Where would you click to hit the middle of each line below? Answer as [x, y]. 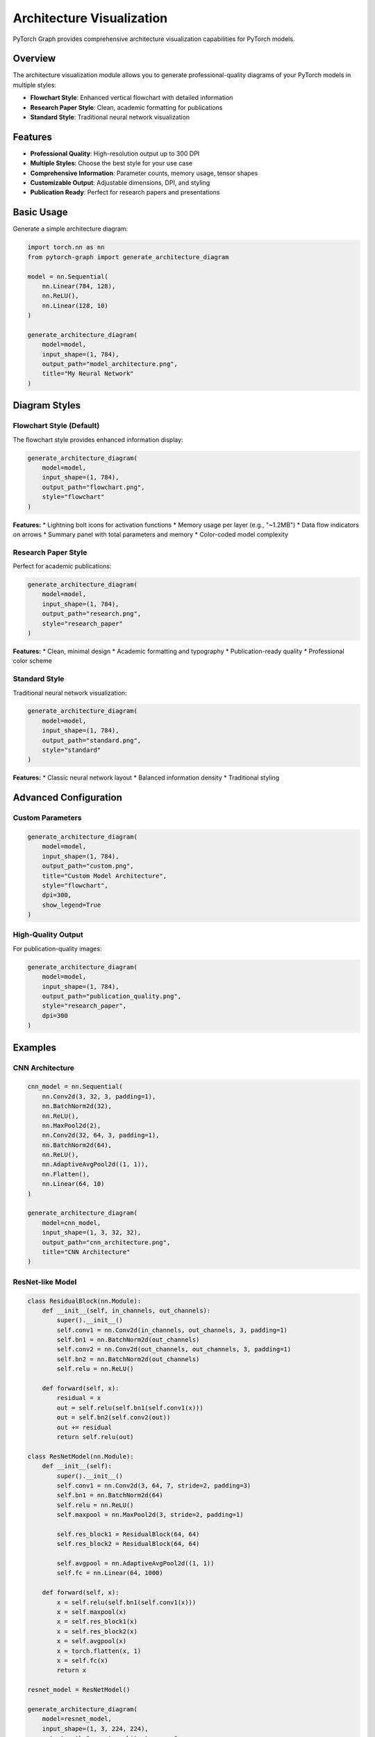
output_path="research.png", [92, 614]
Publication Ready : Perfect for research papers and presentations [125, 192]
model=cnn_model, [72, 1223]
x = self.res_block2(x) [97, 1631]
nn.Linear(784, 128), [79, 286]
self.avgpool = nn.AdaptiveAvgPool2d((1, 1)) [135, 1564]
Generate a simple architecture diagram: [70, 229]
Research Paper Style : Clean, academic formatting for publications [126, 107]
